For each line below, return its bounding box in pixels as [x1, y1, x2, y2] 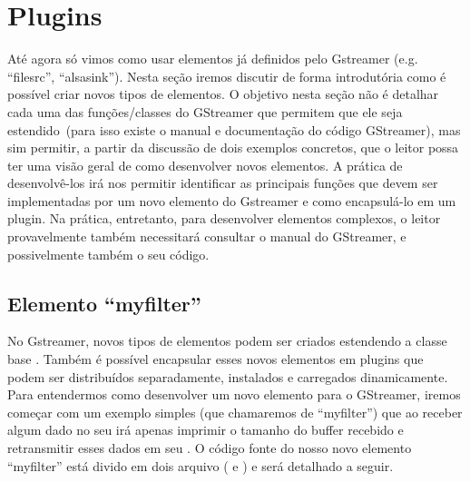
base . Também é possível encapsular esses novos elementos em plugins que [7, 349, 424, 369]
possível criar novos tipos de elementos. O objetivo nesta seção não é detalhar [7, 84, 439, 103]
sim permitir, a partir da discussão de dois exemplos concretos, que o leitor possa [7, 138, 459, 157]
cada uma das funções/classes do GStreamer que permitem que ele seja [7, 102, 403, 121]
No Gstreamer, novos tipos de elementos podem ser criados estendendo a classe [7, 331, 447, 350]
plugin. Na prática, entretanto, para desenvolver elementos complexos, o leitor [7, 209, 441, 228]
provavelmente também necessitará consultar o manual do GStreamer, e [7, 227, 406, 246]
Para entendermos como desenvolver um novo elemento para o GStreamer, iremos [7, 385, 461, 404]
